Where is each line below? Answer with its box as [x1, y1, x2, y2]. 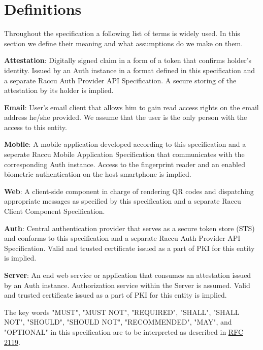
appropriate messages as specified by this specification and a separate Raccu [4, 196, 241, 206]
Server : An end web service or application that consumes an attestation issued [4, 270, 251, 280]
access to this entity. [4, 121, 67, 132]
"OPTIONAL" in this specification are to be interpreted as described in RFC [4, 326, 243, 337]
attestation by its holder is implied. [4, 85, 114, 96]
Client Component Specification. [4, 206, 105, 216]
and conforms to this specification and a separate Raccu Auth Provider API [4, 233, 241, 243]
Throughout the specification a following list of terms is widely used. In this [4, 28, 240, 39]
